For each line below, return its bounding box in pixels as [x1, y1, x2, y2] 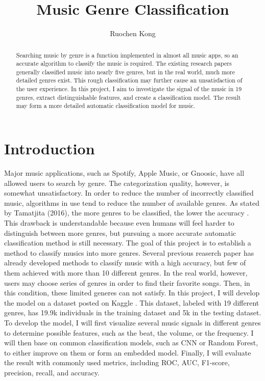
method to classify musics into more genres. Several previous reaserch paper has [4, 247, 254, 258]
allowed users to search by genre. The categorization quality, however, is [4, 177, 230, 188]
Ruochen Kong [110, 28, 156, 39]
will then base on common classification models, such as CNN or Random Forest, [4, 337, 258, 348]
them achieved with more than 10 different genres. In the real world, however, [4, 267, 248, 278]
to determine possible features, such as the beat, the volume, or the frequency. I [4, 327, 254, 338]
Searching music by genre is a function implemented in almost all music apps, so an [16, 50, 238, 59]
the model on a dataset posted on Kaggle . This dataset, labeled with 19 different [4, 297, 259, 308]
